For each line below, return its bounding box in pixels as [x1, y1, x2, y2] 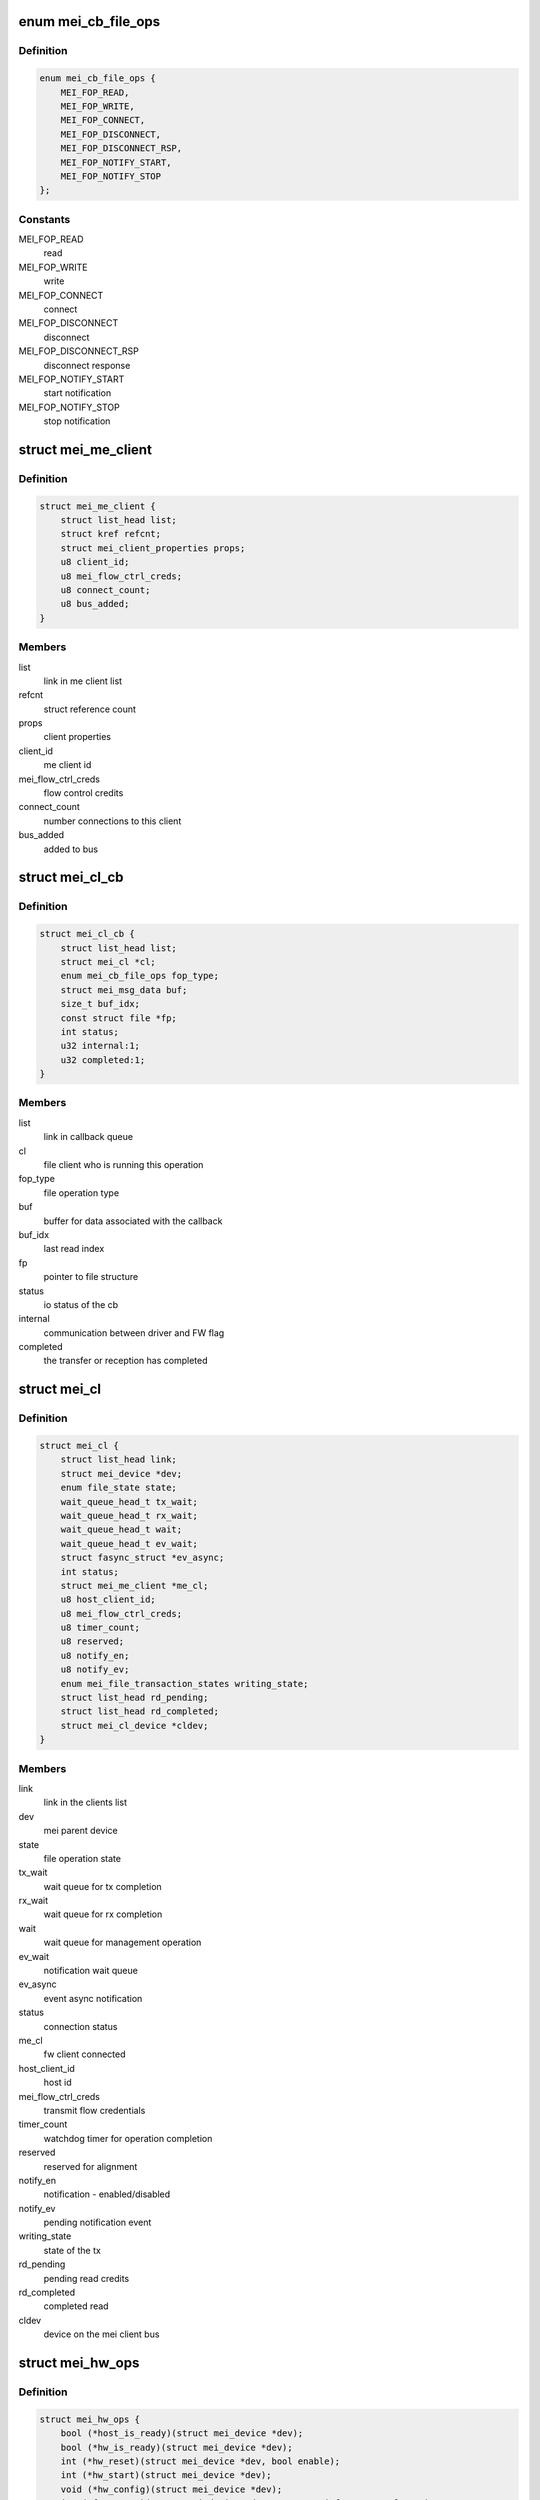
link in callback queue [43, 1131, 134, 1143]
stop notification [43, 415, 111, 427]
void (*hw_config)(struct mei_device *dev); [60, 2483, 283, 2495]
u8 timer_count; [60, 1622, 140, 1634]
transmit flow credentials [43, 2104, 146, 2116]
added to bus [43, 843, 99, 855]
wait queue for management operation [43, 1936, 202, 1949]
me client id [43, 759, 92, 771]
